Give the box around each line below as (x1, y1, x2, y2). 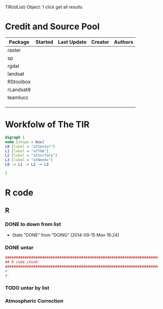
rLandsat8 (7, 86, 31, 93)
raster (7, 47, 21, 53)
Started (35, 38, 53, 45)
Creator (91, 38, 110, 45)
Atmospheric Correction (5, 298, 64, 305)
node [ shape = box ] (5, 139, 45, 145)
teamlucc (7, 94, 29, 101)
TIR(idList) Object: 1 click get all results (5, 4, 82, 10)
